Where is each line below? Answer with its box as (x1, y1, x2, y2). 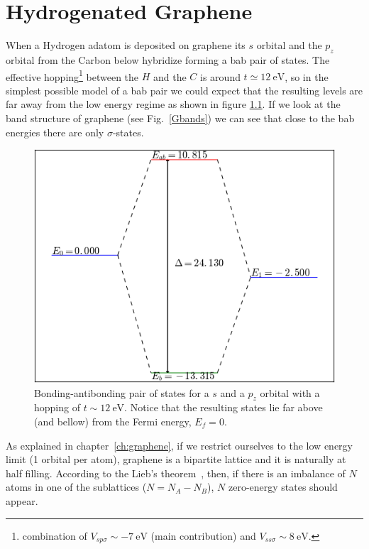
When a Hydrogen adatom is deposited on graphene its (6, 38, 246, 53)
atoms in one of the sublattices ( (6, 479, 147, 494)
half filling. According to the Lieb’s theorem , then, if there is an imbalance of (6, 465, 346, 480)
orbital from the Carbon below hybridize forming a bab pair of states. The (6, 52, 330, 67)
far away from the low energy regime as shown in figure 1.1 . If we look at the (6, 97, 341, 112)
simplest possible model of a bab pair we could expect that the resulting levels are (6, 82, 363, 97)
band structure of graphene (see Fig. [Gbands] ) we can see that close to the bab (6, 110, 355, 125)
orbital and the (256, 38, 322, 53)
